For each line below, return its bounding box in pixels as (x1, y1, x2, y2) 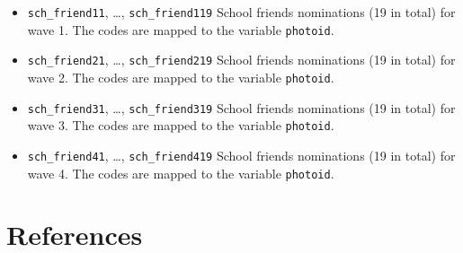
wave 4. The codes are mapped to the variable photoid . (27, 163, 334, 182)
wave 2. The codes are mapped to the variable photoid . (27, 67, 334, 86)
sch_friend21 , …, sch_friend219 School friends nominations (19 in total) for (27, 50, 456, 69)
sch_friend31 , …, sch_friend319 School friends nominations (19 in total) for (27, 98, 456, 117)
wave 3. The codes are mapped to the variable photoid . (27, 116, 334, 135)
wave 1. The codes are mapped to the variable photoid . (27, 20, 334, 39)
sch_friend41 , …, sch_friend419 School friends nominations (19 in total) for (27, 145, 456, 164)
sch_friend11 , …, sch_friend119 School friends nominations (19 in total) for (27, 3, 456, 21)
